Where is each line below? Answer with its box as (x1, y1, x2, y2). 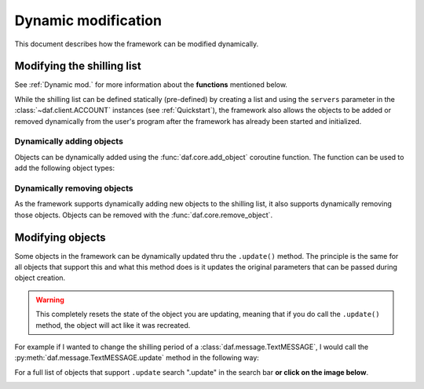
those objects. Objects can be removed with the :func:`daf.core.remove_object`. (14, 210, 273, 220)
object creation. (14, 273, 66, 282)
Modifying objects (14, 231, 106, 244)
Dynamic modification (14, 12, 163, 29)
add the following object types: (14, 163, 115, 173)
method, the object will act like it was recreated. (35, 320, 191, 329)
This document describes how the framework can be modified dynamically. (14, 39, 259, 49)
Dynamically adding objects (14, 136, 123, 147)
